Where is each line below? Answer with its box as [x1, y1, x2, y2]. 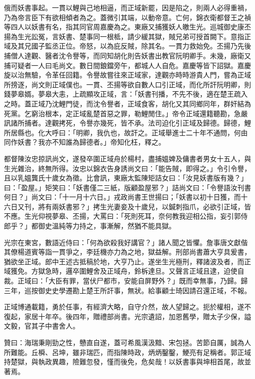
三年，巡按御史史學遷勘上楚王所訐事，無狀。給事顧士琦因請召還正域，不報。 [4, 285, 251, 295]
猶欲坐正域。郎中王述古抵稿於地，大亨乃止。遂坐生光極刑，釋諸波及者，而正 [4, 256, 251, 266]
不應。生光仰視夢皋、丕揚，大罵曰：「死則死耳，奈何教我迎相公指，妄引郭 [4, 211, 241, 221]
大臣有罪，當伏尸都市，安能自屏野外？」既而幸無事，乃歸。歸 [48, 276, 248, 286]
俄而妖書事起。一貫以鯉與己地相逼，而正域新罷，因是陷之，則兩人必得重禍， [4, 2, 251, 12]
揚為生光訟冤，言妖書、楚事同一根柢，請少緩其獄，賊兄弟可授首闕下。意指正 [4, 31, 251, 41]
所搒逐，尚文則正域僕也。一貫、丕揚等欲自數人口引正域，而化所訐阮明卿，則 [4, 79, 251, 89]
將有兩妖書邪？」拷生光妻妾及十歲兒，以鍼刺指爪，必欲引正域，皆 [38, 201, 251, 211]
